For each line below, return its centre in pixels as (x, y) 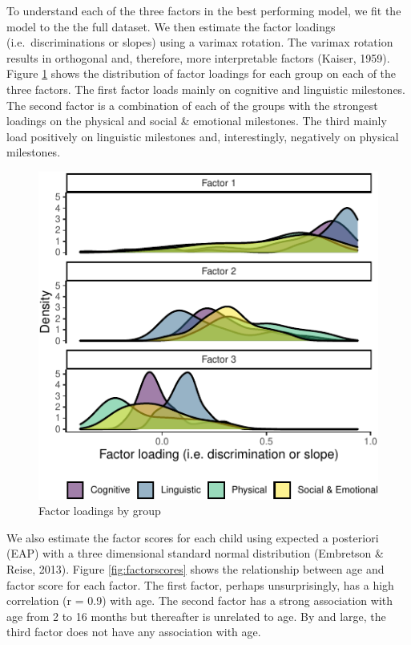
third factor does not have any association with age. (134, 632)
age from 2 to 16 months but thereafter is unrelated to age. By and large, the (196, 616)
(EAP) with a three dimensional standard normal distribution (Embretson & (195, 553)
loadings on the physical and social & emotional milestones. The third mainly (197, 121)
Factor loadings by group (100, 511)
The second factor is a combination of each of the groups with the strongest (192, 105)
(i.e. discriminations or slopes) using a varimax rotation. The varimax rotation (200, 42)
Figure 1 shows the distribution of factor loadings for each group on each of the (201, 73)
